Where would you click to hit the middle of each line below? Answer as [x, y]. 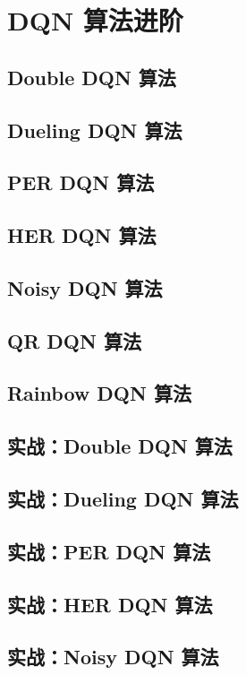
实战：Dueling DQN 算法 [123, 499]
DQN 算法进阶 [95, 20]
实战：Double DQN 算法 [120, 446]
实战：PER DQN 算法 [109, 551]
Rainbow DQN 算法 [99, 393]
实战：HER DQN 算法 [110, 604]
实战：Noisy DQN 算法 [113, 657]
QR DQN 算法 [74, 340]
